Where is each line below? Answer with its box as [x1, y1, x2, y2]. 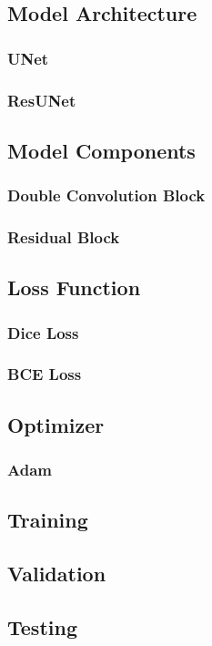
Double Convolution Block [7, 184, 206, 207]
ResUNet [7, 88, 76, 111]
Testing [7, 612, 77, 641]
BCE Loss [7, 363, 82, 385]
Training [7, 506, 88, 534]
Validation [7, 559, 106, 588]
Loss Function [7, 273, 141, 302]
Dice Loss [7, 321, 79, 344]
